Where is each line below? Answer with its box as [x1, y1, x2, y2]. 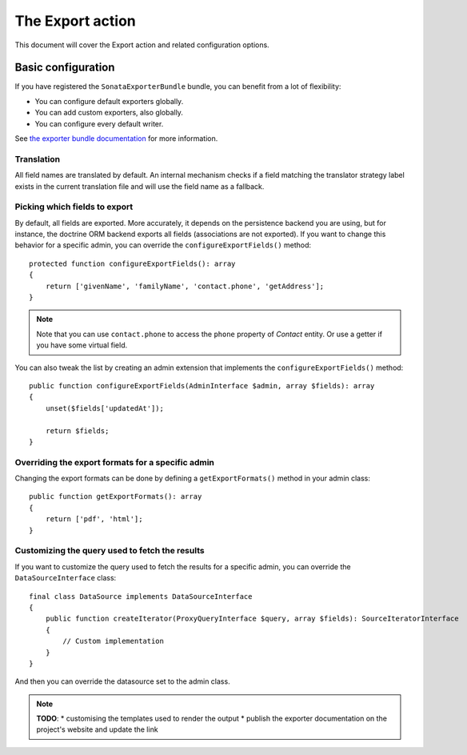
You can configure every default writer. [34, 118, 164, 128]
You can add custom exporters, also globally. [34, 108, 184, 118]
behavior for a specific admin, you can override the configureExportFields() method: [14, 240, 312, 250]
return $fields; [45, 426, 110, 436]
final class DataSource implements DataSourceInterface [29, 592, 253, 600]
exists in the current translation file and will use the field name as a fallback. [14, 181, 265, 191]
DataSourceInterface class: [14, 573, 117, 583]
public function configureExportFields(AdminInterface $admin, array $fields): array [29, 381, 375, 390]
